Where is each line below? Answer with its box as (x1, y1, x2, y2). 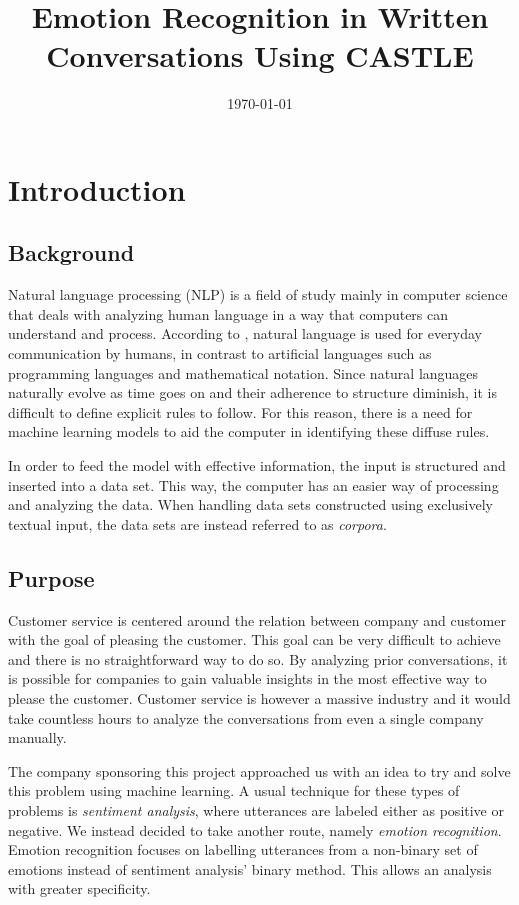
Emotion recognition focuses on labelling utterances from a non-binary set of (8, 839, 478, 860)
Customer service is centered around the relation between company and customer (8, 609, 506, 630)
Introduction (8, 168, 186, 209)
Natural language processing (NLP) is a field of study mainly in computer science (8, 284, 508, 305)
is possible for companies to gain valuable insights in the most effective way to (8, 668, 487, 689)
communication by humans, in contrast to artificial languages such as (8, 343, 432, 364)
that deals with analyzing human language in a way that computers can (8, 303, 449, 324)
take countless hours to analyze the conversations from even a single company (8, 707, 484, 728)
